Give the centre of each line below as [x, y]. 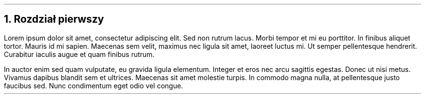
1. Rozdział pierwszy [54, 19]
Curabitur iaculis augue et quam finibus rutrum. [79, 54]
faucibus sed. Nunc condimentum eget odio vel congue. [94, 85]
